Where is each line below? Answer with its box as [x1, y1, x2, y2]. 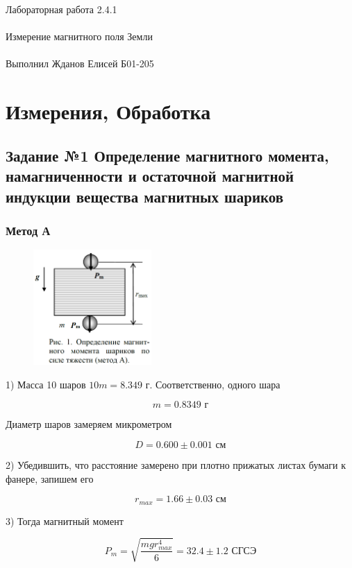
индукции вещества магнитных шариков [6, 185, 284, 207]
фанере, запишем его [6, 471, 94, 485]
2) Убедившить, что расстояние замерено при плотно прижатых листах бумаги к [6, 458, 346, 472]
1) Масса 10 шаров [6, 377, 86, 391]
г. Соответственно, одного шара [145, 377, 280, 391]
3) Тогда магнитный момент [6, 513, 124, 528]
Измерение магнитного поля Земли [6, 29, 153, 44]
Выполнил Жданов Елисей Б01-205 [6, 56, 154, 71]
